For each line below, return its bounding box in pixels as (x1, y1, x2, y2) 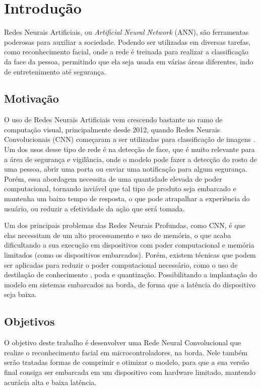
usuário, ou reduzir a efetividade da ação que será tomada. (4, 203, 185, 213)
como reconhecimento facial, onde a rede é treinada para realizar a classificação (4, 46, 248, 57)
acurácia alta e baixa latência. (4, 376, 97, 387)
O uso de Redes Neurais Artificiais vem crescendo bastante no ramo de (4, 114, 223, 125)
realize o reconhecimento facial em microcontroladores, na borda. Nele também (4, 347, 248, 357)
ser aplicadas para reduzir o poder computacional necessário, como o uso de (4, 259, 238, 270)
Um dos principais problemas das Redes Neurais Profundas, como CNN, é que (4, 220, 245, 230)
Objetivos (4, 314, 55, 329)
